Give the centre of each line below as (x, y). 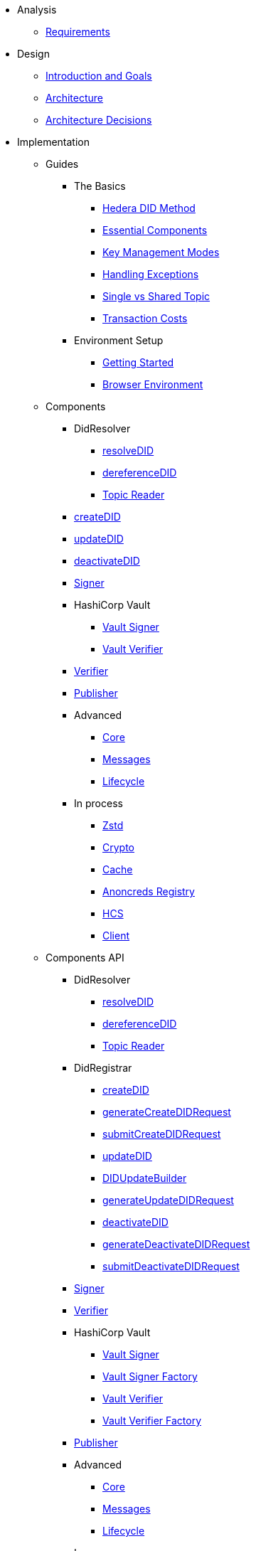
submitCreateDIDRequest (162, 1134)
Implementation (53, 142)
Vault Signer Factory (150, 1376)
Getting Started (138, 362)
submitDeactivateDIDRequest (171, 1266)
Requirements (78, 32)
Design (33, 54)
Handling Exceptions (151, 274)
